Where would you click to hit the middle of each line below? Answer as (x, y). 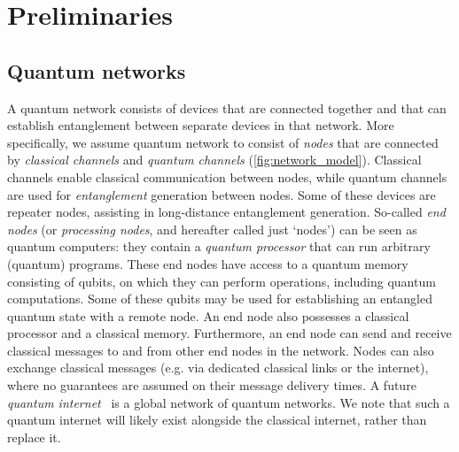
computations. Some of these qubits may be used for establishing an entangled (220, 299)
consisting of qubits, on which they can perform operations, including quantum (222, 281)
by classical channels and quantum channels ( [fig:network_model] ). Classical (214, 160)
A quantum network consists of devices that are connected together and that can (227, 107)
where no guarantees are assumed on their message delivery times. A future (212, 385)
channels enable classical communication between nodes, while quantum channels (227, 176)
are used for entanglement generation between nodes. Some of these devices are (222, 194)
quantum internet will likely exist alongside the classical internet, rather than (217, 420)
